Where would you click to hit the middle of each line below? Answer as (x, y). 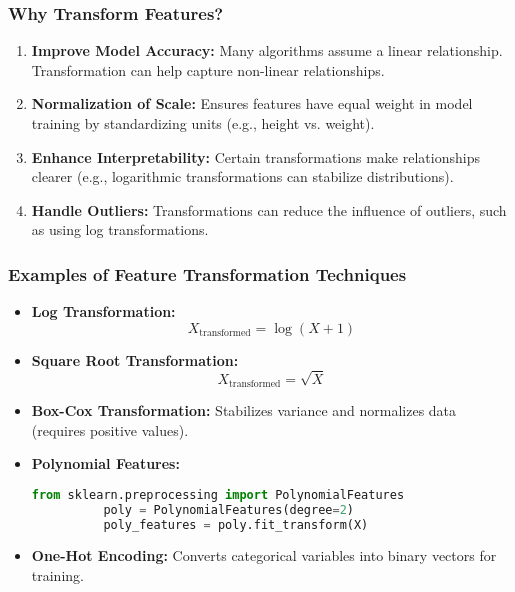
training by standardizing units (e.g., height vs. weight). (203, 123)
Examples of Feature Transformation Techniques (207, 273)
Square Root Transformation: (135, 359)
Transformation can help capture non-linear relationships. (208, 69)
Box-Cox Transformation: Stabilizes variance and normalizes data (244, 409)
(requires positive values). (110, 429)
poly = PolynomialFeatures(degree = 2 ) (229, 509)
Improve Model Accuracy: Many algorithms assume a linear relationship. (267, 50)
